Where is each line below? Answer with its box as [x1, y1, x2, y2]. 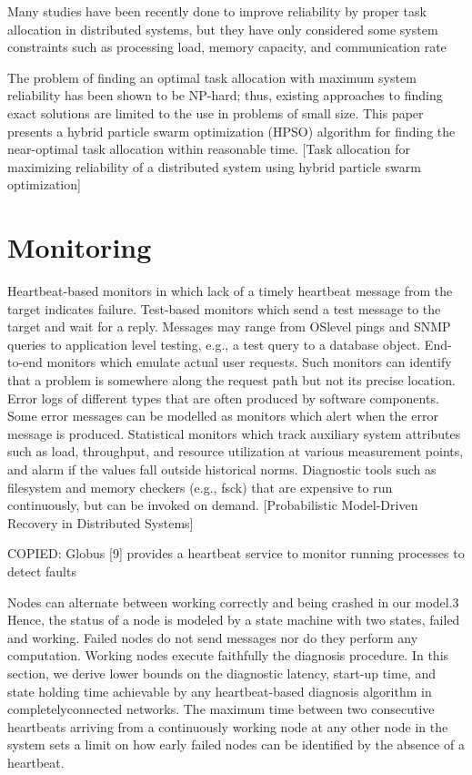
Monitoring [7, 229, 152, 266]
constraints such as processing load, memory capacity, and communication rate [7, 37, 447, 56]
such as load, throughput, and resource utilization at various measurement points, [7, 442, 464, 461]
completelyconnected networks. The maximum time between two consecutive [7, 699, 435, 719]
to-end [7, 352, 43, 372]
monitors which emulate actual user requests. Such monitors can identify [46, 352, 452, 372]
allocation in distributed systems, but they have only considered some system [7, 19, 438, 38]
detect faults [7, 561, 76, 580]
